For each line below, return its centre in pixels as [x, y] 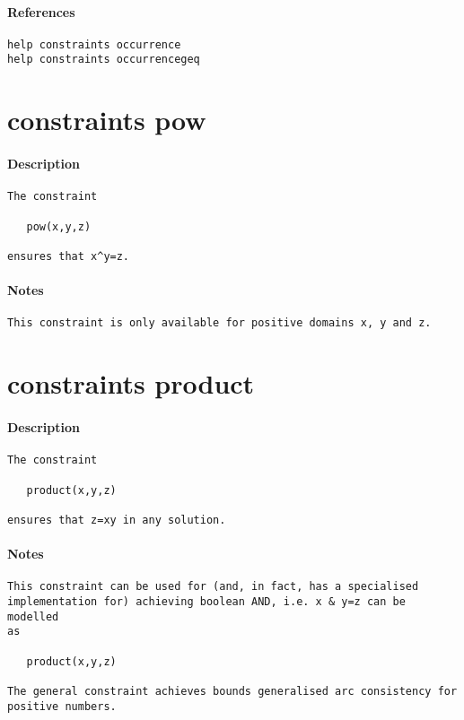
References [41, 11]
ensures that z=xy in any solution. [117, 520]
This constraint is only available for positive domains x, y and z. [219, 323]
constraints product [131, 383]
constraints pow [107, 120]
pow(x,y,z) [59, 226]
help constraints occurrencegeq [104, 60]
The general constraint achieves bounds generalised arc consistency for [232, 691]
